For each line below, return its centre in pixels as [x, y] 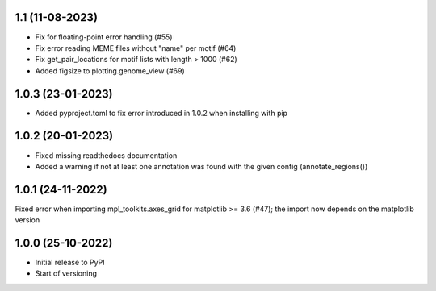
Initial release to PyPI [70, 263]
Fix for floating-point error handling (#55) [104, 37]
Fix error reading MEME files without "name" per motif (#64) [136, 48]
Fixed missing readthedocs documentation [106, 155]
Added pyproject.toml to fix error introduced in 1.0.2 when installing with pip [161, 113]
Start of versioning [66, 273]
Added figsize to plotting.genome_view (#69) [110, 71]
